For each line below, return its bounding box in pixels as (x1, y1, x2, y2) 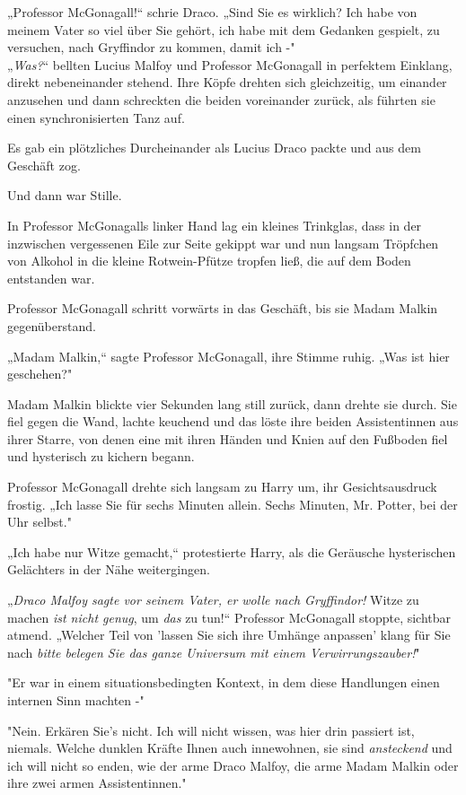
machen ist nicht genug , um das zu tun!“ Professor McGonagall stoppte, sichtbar (7, 607, 452, 626)
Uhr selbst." (7, 512, 72, 531)
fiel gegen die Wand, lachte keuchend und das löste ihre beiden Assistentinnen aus (7, 412, 459, 431)
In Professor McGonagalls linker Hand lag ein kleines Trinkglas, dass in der (7, 215, 422, 234)
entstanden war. (7, 268, 95, 287)
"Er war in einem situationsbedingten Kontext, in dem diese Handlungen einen (7, 673, 440, 692)
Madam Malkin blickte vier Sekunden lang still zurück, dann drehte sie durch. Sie (7, 394, 457, 413)
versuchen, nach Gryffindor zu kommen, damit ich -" (7, 38, 295, 57)
